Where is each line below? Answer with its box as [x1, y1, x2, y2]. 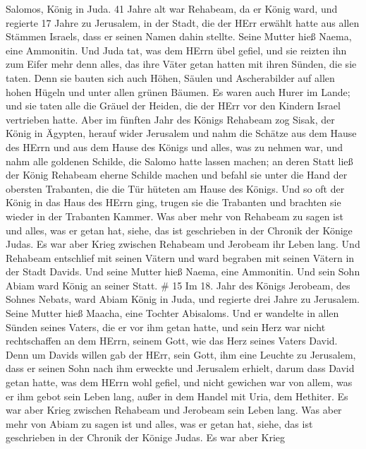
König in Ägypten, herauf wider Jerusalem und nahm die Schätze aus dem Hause [6, 126, 357, 140]
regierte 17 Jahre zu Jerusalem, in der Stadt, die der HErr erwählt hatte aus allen [6, 15, 360, 30]
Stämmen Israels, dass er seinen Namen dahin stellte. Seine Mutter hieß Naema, [6, 29, 352, 44]
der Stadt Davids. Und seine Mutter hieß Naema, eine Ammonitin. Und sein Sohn [6, 264, 360, 279]
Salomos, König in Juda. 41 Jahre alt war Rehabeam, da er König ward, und [6, 1, 338, 16]
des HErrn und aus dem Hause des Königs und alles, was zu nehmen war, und [6, 139, 343, 154]
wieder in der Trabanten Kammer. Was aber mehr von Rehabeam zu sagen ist [6, 208, 343, 223]
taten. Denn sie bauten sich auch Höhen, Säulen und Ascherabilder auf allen [6, 70, 335, 85]
